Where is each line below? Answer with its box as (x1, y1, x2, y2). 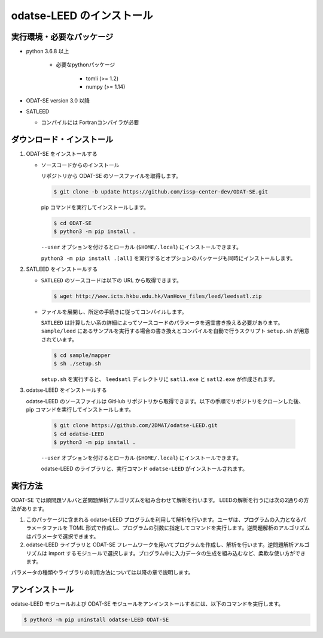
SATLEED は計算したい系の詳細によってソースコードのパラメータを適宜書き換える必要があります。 (41, 319, 284, 326)
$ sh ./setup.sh (53, 360, 102, 367)
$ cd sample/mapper (53, 352, 111, 359)
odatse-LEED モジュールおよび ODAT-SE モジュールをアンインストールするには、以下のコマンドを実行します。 (11, 600, 284, 607)
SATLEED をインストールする (26, 265, 98, 273)
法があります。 (11, 505, 48, 512)
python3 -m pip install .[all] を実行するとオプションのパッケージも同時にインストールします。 (41, 255, 296, 262)
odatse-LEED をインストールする (26, 386, 107, 394)
